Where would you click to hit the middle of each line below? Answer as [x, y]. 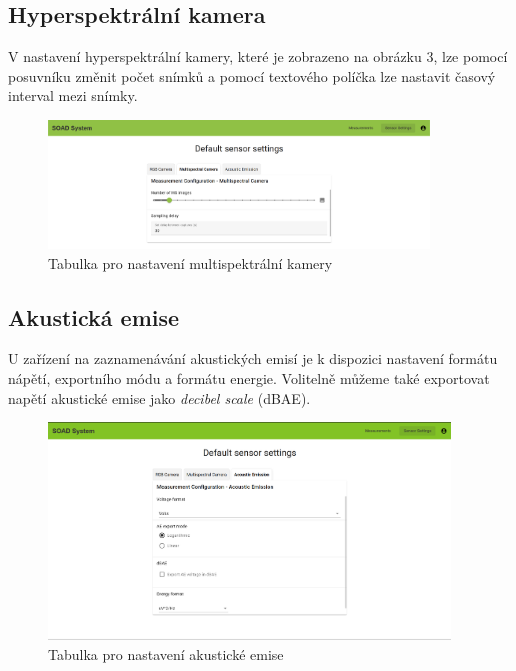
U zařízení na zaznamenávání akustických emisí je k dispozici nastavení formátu [253, 358]
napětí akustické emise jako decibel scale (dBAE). [159, 397]
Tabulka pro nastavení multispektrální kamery [190, 262]
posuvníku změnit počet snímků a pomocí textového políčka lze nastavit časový [252, 75]
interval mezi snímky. [73, 95]
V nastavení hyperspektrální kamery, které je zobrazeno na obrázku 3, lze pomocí [258, 56]
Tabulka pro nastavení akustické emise [166, 653]
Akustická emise [94, 316]
